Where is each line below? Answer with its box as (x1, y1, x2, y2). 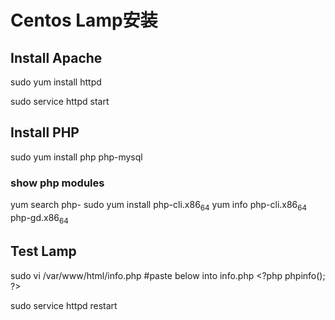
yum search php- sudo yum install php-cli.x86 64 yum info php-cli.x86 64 (10, 199, 308, 213)
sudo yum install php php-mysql (10, 151, 143, 163)
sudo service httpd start (10, 96, 110, 107)
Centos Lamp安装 (10, 9, 158, 32)
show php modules (10, 176, 105, 190)
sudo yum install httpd (10, 76, 102, 88)
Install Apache (10, 49, 103, 66)
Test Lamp (10, 243, 77, 260)
